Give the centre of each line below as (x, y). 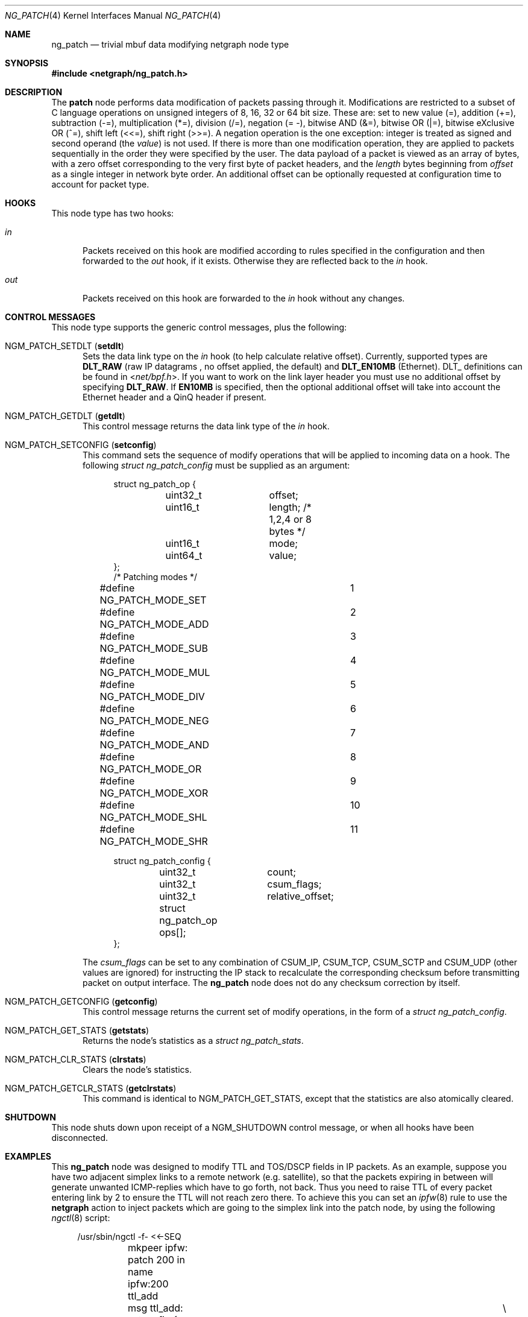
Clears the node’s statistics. (137, 1069)
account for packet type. (100, 184)
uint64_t (184, 555)
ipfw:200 (148, 1284)
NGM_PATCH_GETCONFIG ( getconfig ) (81, 1001)
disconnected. (80, 1138)
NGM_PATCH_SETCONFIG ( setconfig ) (81, 445)
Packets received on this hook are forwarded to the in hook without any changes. (244, 298)
